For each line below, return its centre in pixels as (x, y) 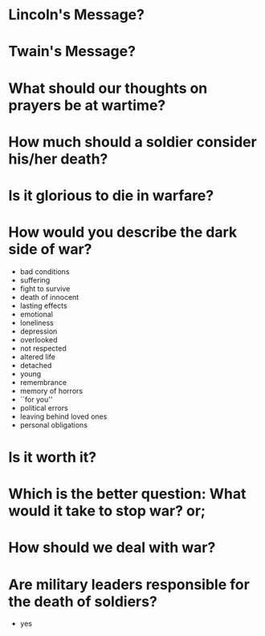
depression (39, 331)
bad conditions (45, 271)
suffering (35, 280)
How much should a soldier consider (132, 142)
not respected (43, 348)
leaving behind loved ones (63, 416)
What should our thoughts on (108, 88)
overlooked (39, 339)
